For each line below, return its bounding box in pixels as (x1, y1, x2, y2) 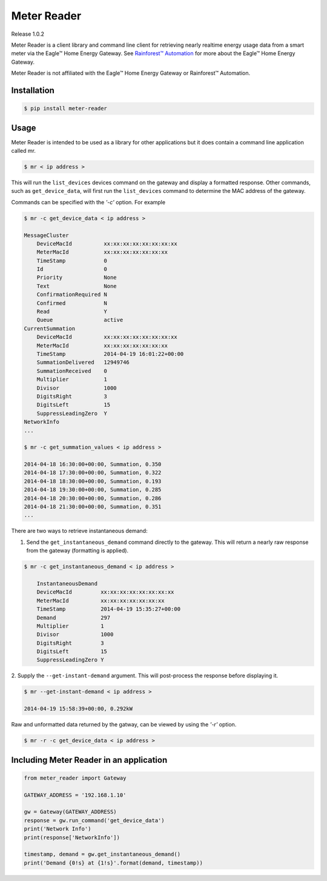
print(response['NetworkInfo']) (24, 834, 121, 841)
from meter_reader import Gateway (24, 774, 127, 782)
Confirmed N (36, 300, 107, 306)
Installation (11, 85, 54, 95)
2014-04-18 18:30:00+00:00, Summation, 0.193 (24, 478, 162, 484)
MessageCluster (24, 232, 69, 239)
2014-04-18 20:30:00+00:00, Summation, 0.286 (24, 495, 162, 501)
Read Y (36, 308, 107, 315)
